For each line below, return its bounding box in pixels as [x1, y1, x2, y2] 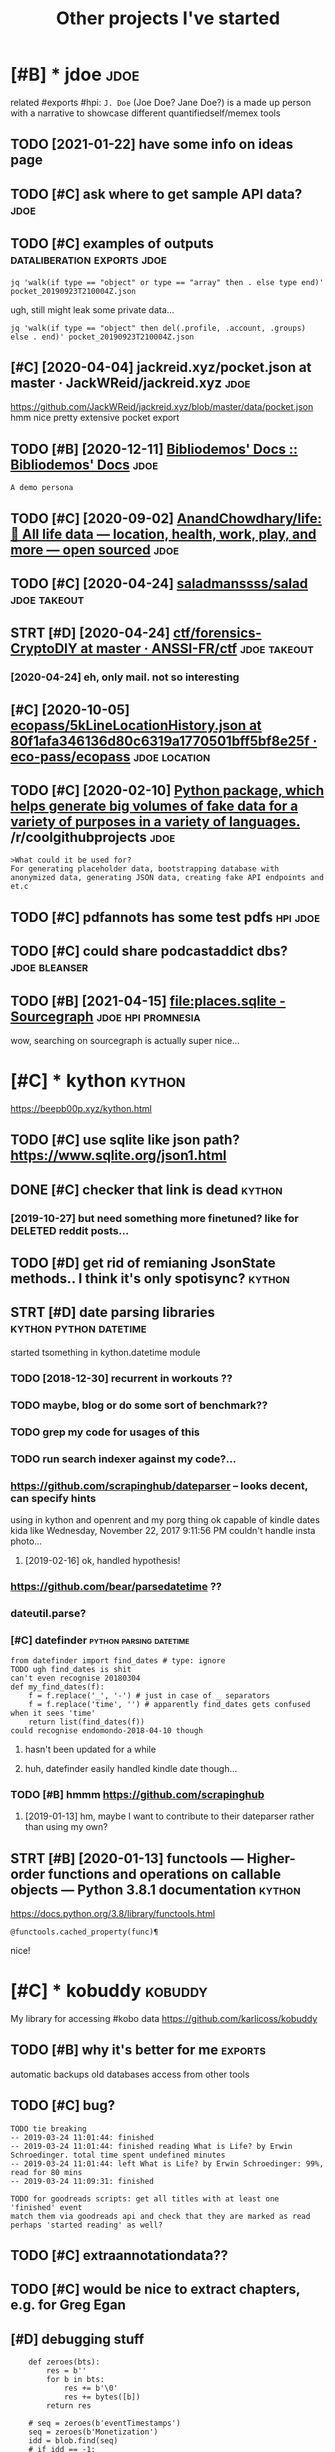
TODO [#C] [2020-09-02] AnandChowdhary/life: [10, 510, 323, 527]
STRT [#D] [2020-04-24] [10, 625, 171, 642]
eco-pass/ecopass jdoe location [10, 748, 211, 765]
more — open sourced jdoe [10, 541, 180, 558]
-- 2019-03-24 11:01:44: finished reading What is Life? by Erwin [10, 2141, 293, 2151]
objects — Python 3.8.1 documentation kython [10, 1881, 301, 1898]
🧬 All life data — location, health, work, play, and [10, 525, 317, 542]
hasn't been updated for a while [24, 1743, 157, 1756]
